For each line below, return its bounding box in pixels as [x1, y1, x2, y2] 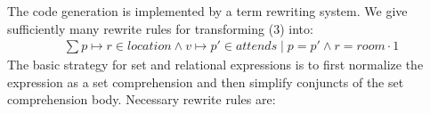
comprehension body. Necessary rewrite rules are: [7, 90, 276, 109]
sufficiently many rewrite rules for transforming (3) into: [7, 19, 313, 37]
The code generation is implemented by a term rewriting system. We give [7, 2, 408, 20]
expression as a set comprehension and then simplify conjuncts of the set [7, 72, 404, 91]
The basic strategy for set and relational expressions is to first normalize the [7, 55, 424, 74]
